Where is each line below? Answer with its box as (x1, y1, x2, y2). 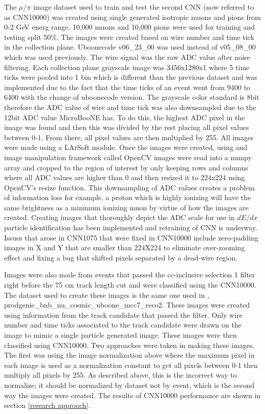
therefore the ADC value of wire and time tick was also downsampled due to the (4, 101, 256, 112)
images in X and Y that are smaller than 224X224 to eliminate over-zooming (4, 242, 245, 253)
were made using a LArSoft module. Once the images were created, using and (4, 142, 248, 152)
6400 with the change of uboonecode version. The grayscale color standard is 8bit (4, 92, 259, 102)
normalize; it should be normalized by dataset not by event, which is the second (4, 379, 255, 390)
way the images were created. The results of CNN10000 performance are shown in (4, 389, 261, 400)
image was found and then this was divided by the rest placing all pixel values (4, 122, 249, 133)
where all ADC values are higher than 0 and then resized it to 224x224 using (4, 172, 245, 183)
